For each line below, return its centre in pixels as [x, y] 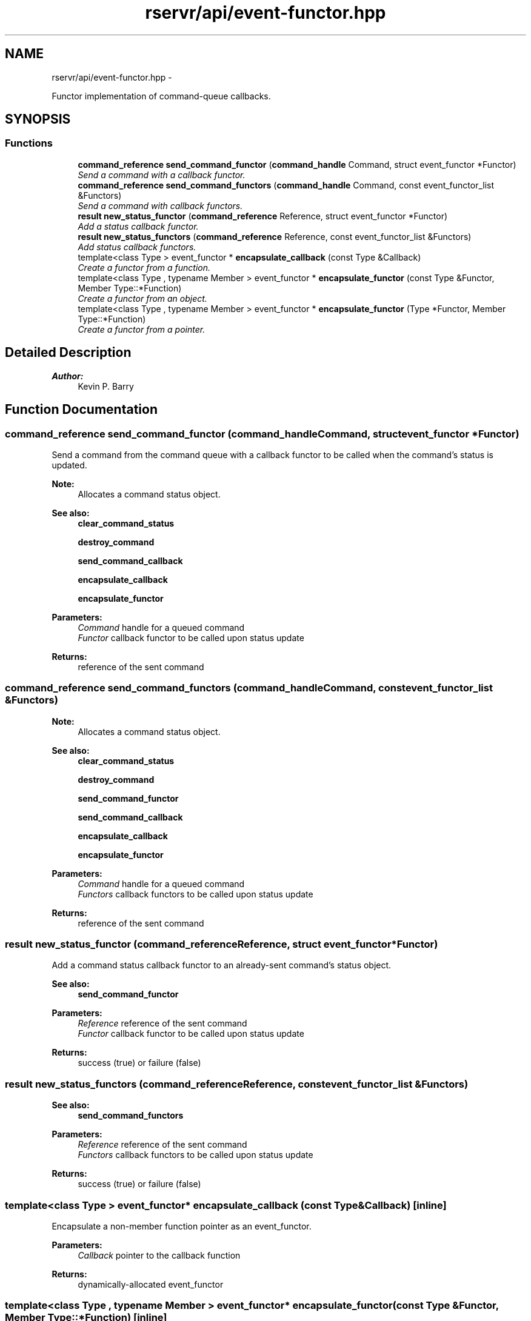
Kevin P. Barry [106, 386]
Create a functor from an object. [142, 298]
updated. [69, 465]
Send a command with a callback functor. [162, 175]
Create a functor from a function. [144, 267]
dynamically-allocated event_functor [151, 1284]
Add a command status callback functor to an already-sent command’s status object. [222, 965]
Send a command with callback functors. [160, 205]
